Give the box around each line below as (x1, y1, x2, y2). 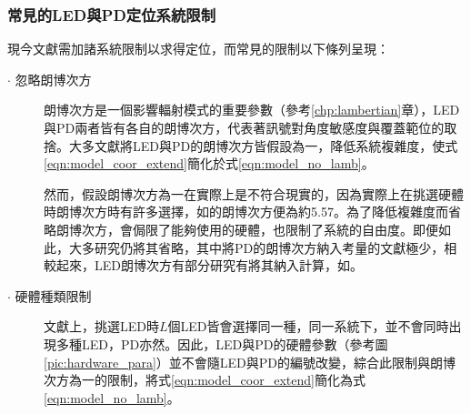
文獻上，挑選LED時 (44, 317, 159, 336)
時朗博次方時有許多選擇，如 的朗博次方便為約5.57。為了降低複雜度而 (44, 202, 448, 221)
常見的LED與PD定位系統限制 (7, 3, 215, 25)
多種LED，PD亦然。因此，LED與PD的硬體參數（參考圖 (55, 334, 388, 353)
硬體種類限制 (15, 286, 92, 305)
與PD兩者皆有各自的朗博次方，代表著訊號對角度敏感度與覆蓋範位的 (44, 118, 445, 136)
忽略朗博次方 (15, 69, 92, 88)
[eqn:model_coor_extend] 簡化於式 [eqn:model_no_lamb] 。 (44, 154, 375, 173)
